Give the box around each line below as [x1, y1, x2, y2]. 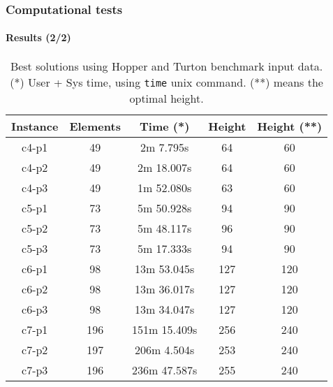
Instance [11, 117, 59, 134]
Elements [69, 117, 121, 134]
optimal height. [129, 89, 204, 106]
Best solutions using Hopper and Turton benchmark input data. [10, 57, 323, 74]
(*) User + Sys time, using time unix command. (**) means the [10, 73, 323, 90]
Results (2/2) [6, 30, 71, 45]
